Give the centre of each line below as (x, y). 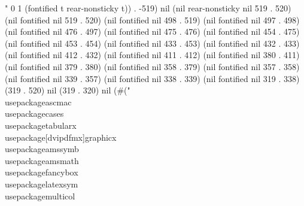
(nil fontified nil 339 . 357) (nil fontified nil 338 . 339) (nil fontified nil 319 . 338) (152, 78)
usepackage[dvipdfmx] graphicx (61, 137)
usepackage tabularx (41, 125)
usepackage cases (34, 113)
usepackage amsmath (42, 160)
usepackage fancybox (42, 172)
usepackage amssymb (42, 149)
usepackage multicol (40, 196)
